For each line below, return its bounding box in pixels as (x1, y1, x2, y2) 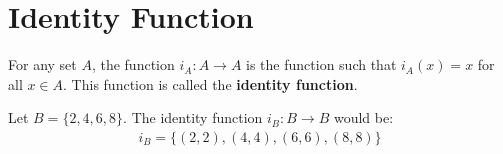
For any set (8, 54, 77, 75)
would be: (333, 107, 394, 128)
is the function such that (246, 54, 397, 75)
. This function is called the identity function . (63, 73, 358, 94)
